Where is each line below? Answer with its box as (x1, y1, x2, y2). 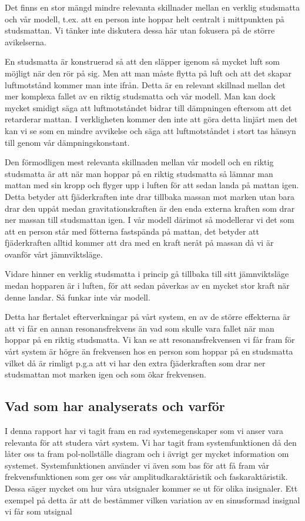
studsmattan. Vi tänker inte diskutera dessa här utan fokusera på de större (5, 24, 275, 36)
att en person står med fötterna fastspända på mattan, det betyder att (5, 225, 259, 237)
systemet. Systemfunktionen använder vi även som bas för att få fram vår (5, 459, 270, 471)
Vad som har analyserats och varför (5, 397, 225, 415)
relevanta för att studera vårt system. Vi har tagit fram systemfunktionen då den (5, 436, 297, 448)
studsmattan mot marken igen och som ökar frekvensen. (5, 368, 207, 380)
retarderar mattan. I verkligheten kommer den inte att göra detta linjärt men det (5, 113, 298, 125)
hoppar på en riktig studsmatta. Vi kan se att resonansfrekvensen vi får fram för (5, 333, 295, 346)
